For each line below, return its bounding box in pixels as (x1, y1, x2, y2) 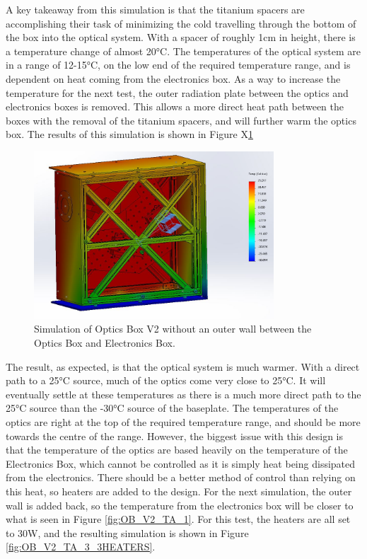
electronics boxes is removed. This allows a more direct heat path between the (6, 99, 344, 114)
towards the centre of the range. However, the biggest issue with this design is (6, 428, 344, 443)
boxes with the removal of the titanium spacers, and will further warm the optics (6, 113, 356, 127)
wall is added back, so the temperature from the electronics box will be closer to (6, 497, 354, 512)
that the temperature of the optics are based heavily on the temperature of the (6, 442, 348, 457)
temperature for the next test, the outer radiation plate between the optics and (6, 85, 349, 100)
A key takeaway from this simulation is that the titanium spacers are (6, 2, 305, 16)
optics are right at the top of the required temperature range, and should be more (6, 415, 361, 430)
